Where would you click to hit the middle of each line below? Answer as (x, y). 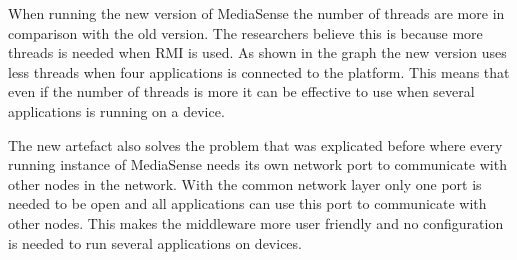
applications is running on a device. (116, 110)
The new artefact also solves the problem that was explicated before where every (255, 144)
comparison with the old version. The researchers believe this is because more (245, 32)
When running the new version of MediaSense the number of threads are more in (256, 13)
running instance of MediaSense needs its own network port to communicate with (257, 164)
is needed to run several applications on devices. (155, 242)
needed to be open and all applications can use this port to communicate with (247, 203)
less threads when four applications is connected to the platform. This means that (259, 71)
